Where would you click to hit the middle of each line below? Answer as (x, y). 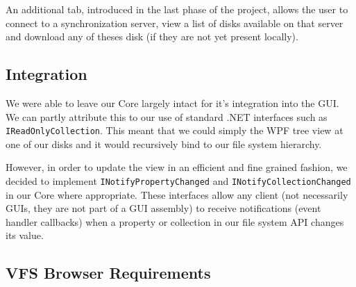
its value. (25, 235)
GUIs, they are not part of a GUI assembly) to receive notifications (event (163, 208)
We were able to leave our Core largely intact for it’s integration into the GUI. (172, 102)
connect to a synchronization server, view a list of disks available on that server (175, 23)
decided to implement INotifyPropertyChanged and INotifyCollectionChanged (178, 181)
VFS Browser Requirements (108, 273)
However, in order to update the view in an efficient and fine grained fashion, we (177, 167)
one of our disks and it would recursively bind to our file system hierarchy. (164, 143)
